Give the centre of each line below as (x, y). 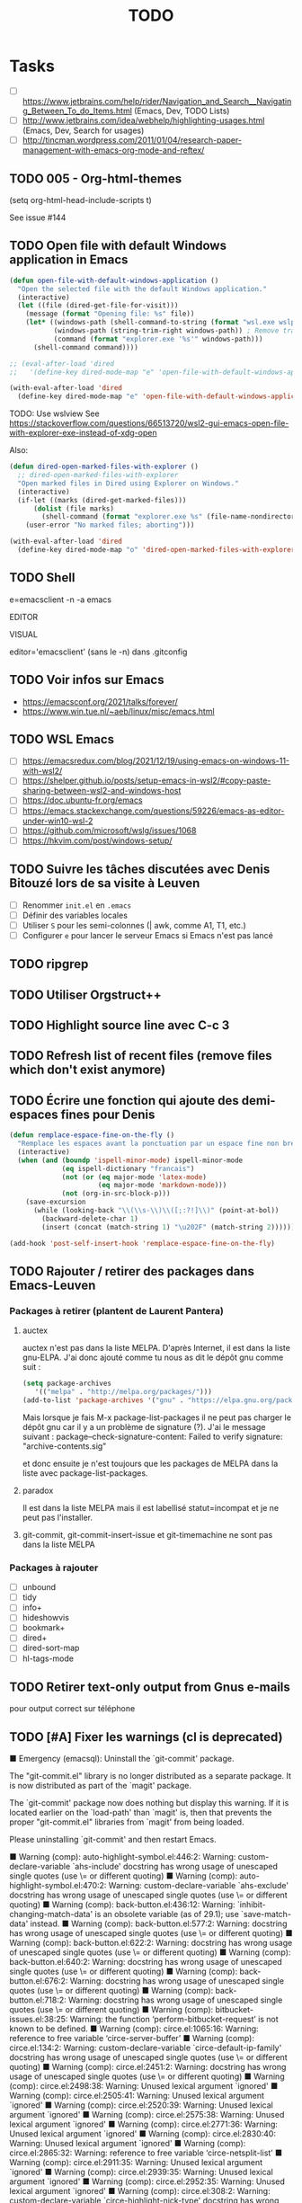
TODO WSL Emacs (62, 739)
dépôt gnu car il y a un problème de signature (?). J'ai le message (144, 1426)
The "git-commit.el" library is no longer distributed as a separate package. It (151, 1776)
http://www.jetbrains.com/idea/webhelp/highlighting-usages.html (143, 120)
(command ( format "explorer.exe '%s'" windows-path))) (158, 339)
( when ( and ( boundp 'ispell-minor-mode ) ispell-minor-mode (130, 1160)
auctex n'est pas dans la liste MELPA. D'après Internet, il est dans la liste (156, 1348)
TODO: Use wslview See (55, 413)
